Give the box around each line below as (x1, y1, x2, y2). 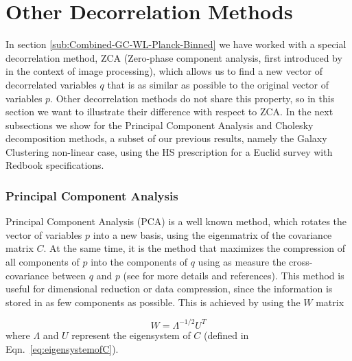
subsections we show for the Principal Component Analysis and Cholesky (5, 117, 314, 132)
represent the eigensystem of (71, 327, 191, 342)
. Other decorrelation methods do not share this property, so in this (50, 91, 335, 105)
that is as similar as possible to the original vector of (107, 77, 329, 91)
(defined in (204, 327, 249, 342)
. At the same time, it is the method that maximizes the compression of (43, 241, 345, 255)
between (51, 268, 86, 282)
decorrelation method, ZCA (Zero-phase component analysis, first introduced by (5, 50, 342, 65)
